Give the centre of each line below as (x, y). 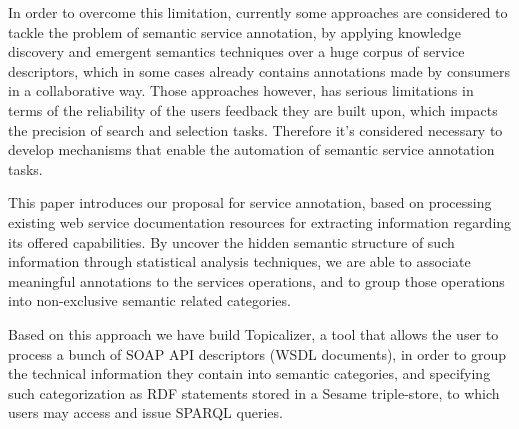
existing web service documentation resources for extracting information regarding (260, 221)
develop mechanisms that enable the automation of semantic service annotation (251, 149)
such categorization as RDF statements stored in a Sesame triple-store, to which (254, 392)
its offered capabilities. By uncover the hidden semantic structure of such (231, 241)
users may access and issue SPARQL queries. (145, 412)
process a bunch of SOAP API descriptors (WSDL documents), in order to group (257, 353)
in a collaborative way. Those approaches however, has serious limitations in (241, 90)
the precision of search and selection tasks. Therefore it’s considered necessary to (255, 129)
